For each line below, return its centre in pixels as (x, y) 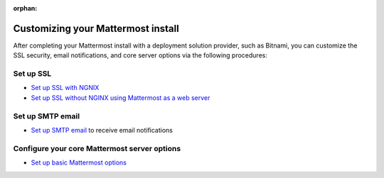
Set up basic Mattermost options (79, 162)
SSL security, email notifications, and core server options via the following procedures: (140, 55)
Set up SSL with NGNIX (65, 88)
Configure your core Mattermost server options (97, 148)
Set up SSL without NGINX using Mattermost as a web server (121, 98)
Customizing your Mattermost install (96, 28)
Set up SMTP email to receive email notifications (102, 130)
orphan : (25, 8)
